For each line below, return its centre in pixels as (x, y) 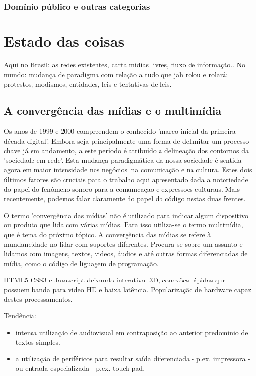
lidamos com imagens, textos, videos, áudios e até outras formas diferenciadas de (126, 254)
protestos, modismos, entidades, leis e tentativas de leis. (88, 84)
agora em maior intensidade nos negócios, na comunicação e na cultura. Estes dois (128, 170)
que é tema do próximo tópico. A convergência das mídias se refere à (108, 234)
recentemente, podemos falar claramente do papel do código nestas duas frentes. (125, 199)
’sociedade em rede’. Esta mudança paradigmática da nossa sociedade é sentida (123, 160)
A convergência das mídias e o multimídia (113, 110)
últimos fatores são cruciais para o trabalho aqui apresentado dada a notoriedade (126, 179)
